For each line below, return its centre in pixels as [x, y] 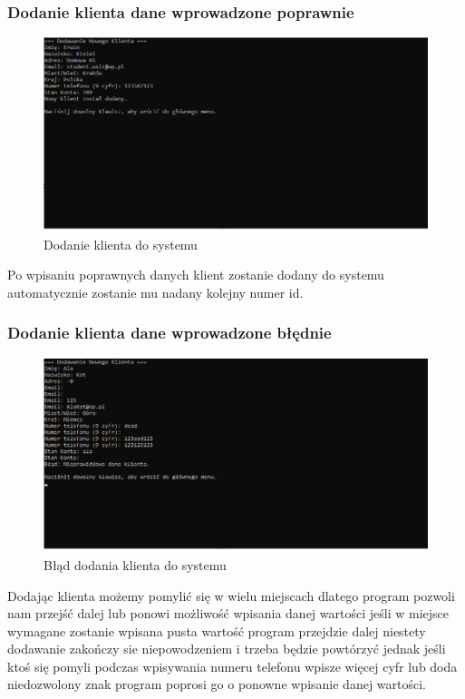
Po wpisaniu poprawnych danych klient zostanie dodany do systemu [196, 275]
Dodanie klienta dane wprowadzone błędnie [170, 333]
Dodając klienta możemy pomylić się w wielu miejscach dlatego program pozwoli [231, 595]
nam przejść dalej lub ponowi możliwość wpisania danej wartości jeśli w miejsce [228, 613]
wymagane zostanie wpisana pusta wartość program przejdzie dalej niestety [217, 630]
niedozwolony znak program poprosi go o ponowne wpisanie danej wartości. [217, 684]
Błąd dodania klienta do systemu [135, 564]
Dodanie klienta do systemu [121, 244]
